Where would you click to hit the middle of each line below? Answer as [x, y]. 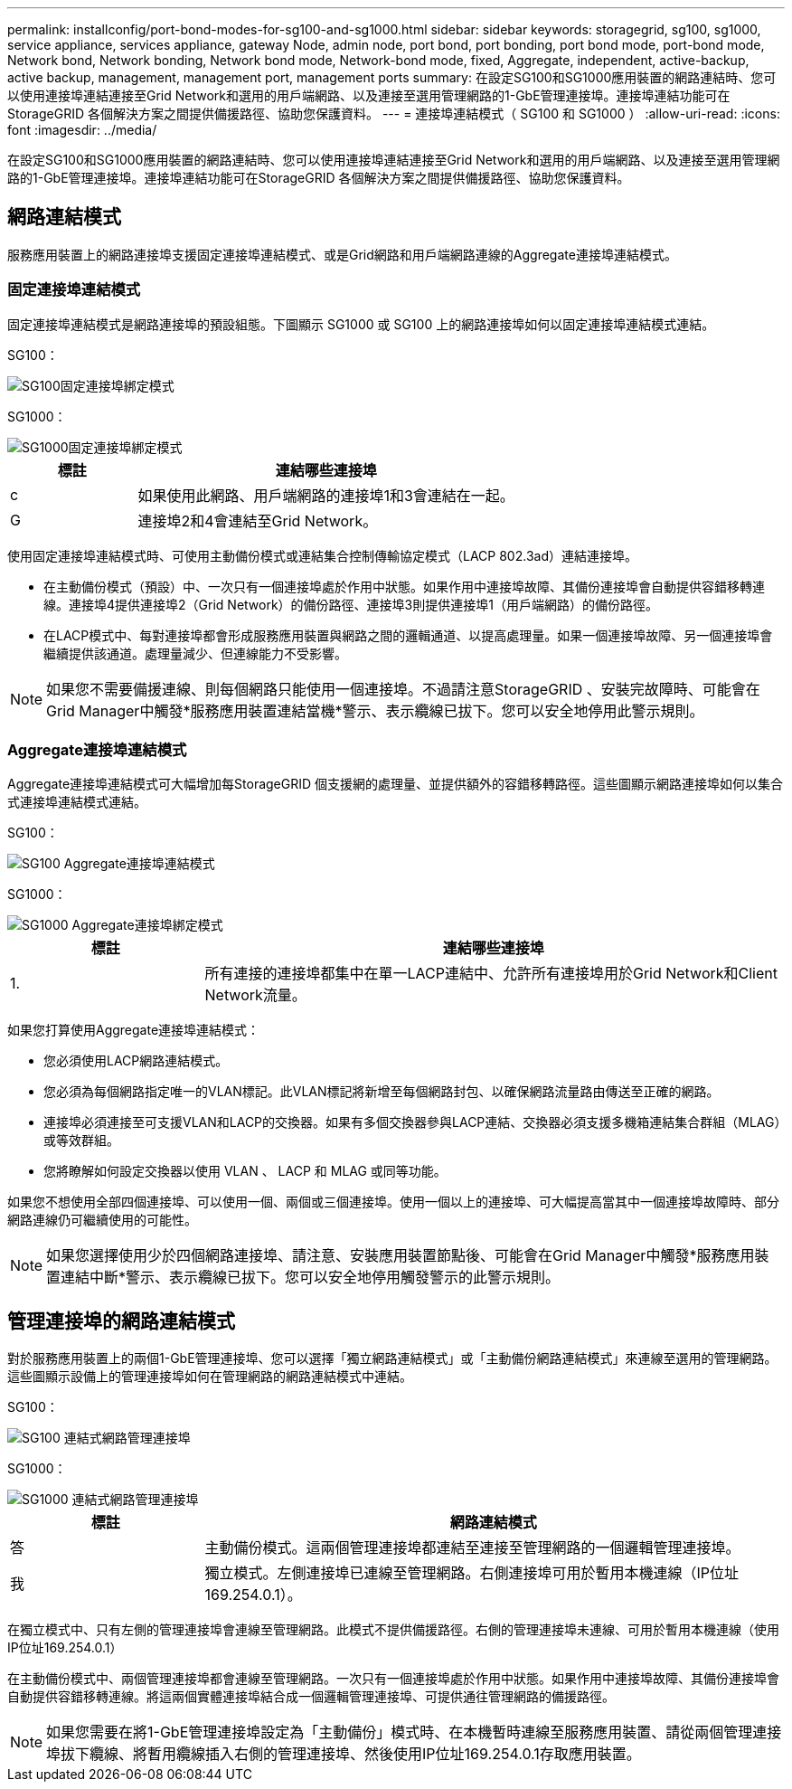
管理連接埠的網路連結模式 [121, 1320]
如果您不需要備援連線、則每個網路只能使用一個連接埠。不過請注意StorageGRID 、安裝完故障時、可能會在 [403, 689]
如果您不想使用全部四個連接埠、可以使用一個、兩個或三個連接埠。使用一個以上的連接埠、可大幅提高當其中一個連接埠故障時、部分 [393, 1202]
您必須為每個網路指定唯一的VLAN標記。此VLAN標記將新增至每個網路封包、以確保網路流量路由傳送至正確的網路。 [382, 1092]
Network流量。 [255, 995]
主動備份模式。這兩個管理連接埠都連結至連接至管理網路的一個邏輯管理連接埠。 [472, 1548]
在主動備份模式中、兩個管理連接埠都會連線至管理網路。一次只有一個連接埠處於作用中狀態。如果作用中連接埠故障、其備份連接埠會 [393, 1679]
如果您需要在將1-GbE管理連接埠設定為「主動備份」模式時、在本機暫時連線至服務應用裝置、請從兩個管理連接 [414, 1732]
